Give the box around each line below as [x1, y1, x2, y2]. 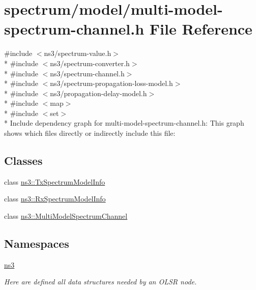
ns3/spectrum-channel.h [50, 68, 125, 78]
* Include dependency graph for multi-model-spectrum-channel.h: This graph [4, 118, 244, 128]
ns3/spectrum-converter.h [50, 57, 130, 68]
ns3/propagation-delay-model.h [50, 88, 147, 98]
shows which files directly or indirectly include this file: [4, 128, 176, 138]
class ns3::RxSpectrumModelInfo [4, 193, 106, 204]
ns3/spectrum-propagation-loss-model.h [50, 78, 173, 89]
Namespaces [4, 236, 69, 251]
